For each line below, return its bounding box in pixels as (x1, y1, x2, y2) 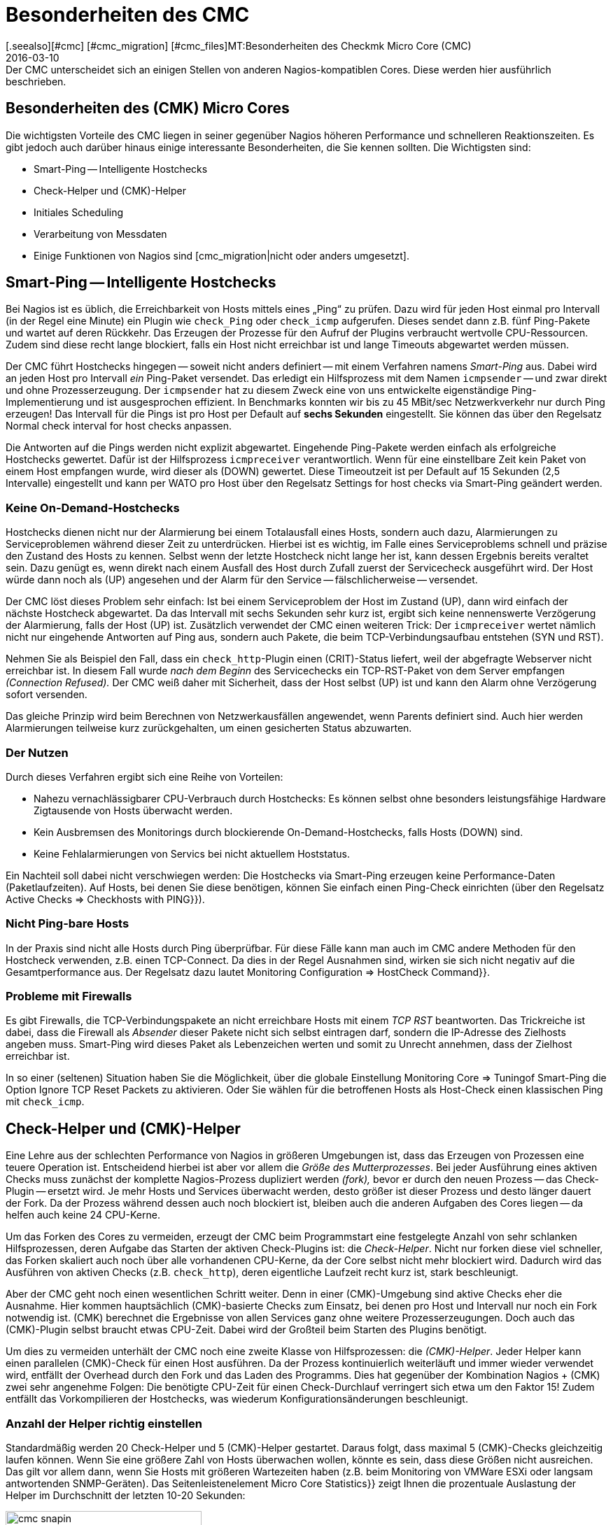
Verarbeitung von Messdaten (34, 227, 167, 240)
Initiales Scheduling (34, 206, 124, 218)
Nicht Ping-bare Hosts (6, 916, 129, 931)
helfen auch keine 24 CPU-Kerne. (6, 1209, 160, 1221)
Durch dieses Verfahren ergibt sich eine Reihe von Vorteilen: (6, 770, 283, 783)
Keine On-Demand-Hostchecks (6, 500, 180, 515)
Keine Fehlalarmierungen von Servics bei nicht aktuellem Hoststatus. (34, 847, 350, 860)
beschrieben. (6, 75, 66, 87)
